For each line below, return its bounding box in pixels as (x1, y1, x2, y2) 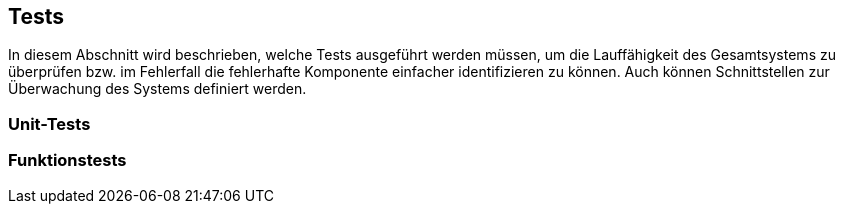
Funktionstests (8, 150, 127, 171)
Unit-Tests (8, 113, 91, 134)
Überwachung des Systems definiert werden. (8, 80, 307, 98)
